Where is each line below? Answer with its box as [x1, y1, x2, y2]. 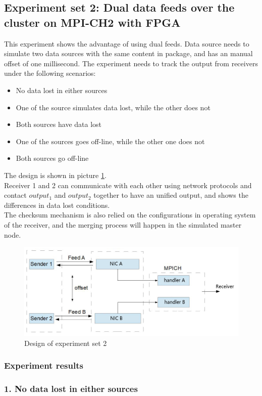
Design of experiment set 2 [24, 337, 107, 348]
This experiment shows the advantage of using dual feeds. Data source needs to [4, 38, 249, 49]
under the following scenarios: [4, 68, 96, 78]
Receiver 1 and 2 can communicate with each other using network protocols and [4, 180, 252, 190]
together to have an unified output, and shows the [93, 190, 248, 200]
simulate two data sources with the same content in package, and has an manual [4, 48, 253, 59]
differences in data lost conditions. [4, 199, 110, 210]
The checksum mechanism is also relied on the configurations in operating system [4, 209, 256, 220]
